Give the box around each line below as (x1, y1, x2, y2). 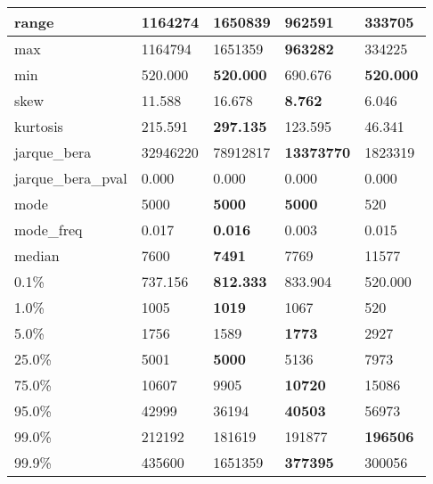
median (14, 245, 60, 266)
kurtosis (14, 116, 63, 136)
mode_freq (14, 219, 83, 240)
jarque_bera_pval (14, 168, 127, 188)
